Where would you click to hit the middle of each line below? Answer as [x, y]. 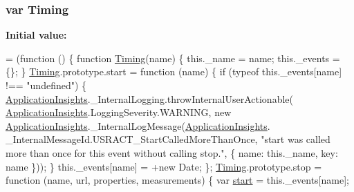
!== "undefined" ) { [46, 85]
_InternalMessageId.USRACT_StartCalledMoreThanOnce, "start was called [168, 139]
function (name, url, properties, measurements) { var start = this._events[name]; [177, 180]
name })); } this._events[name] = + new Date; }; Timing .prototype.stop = [164, 166]
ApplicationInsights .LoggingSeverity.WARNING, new [119, 112]
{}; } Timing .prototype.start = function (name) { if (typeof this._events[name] [174, 71]
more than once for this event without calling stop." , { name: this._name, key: [172, 152]
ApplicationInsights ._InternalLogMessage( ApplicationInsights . [138, 125]
